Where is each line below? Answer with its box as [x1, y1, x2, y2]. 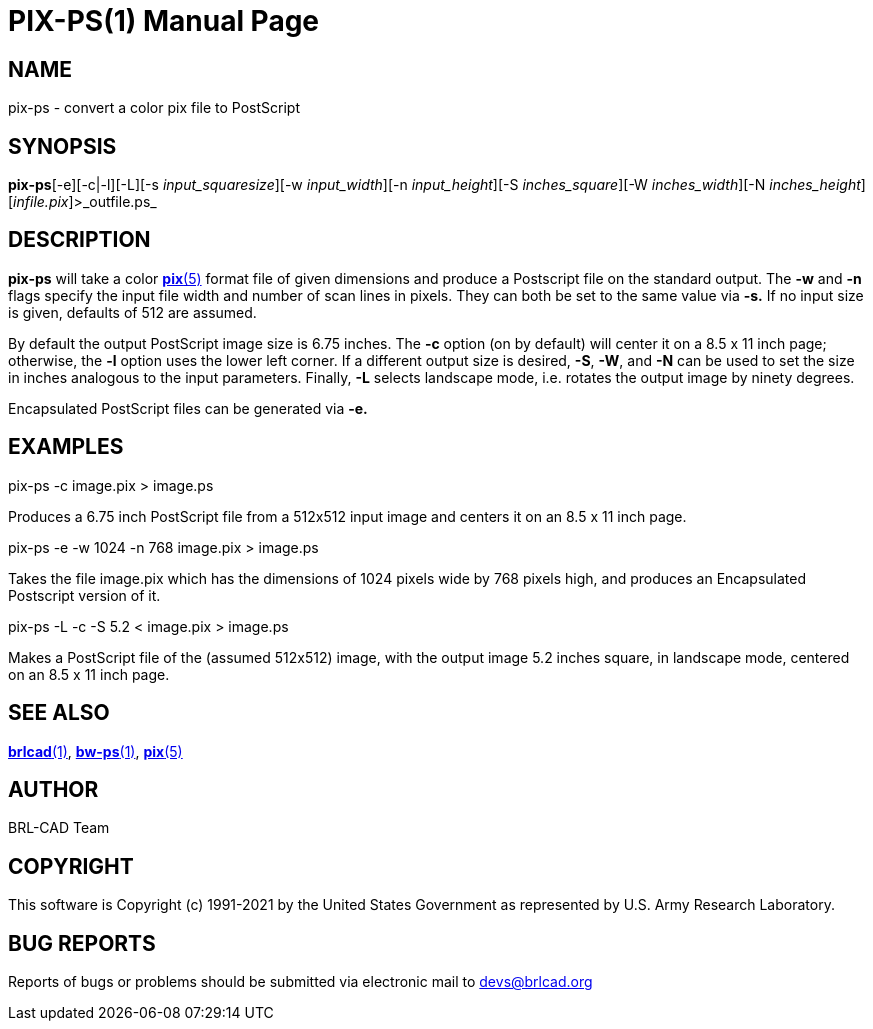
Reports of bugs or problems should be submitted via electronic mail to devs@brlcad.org [8, 973, 593, 991]
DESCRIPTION [8, 227, 151, 253]
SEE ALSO [8, 700, 110, 726]
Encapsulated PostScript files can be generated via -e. [8, 399, 368, 417]
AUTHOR [8, 776, 99, 802]
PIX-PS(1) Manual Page [8, 4, 320, 38]
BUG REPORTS [8, 930, 156, 956]
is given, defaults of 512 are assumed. [8, 303, 257, 321]
